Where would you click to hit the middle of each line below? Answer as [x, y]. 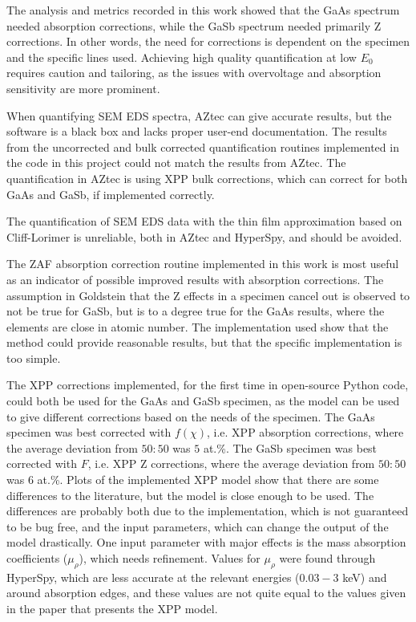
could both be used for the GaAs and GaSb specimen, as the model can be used [203, 401]
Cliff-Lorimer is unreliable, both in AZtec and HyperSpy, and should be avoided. [204, 236]
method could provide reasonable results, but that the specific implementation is [204, 342]
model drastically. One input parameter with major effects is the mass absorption [206, 542]
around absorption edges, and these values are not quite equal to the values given [206, 593]
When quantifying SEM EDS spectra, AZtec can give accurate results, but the [199, 115]
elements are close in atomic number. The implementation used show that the [198, 326]
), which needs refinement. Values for [170, 558]
